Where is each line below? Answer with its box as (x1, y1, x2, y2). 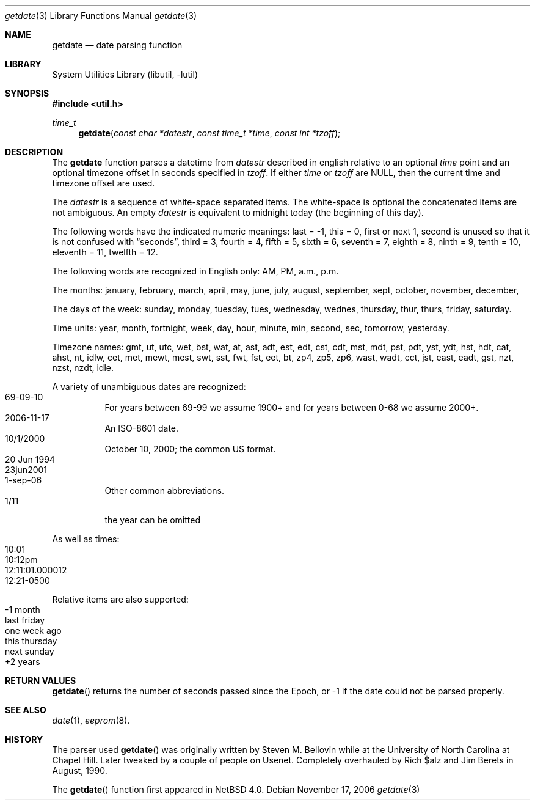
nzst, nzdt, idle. (52, 362, 114, 373)
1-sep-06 (5, 475, 42, 485)
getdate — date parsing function (52, 40, 183, 50)
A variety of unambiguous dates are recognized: (52, 381, 246, 392)
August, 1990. (52, 765, 107, 776)
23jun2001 (5, 465, 48, 475)
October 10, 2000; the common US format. (104, 444, 276, 454)
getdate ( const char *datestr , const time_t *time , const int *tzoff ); (78, 128, 341, 138)
